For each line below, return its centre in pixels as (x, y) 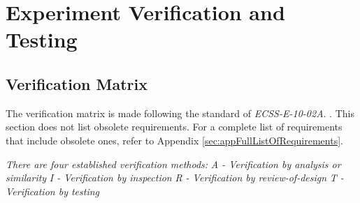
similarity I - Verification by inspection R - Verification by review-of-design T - (175, 178)
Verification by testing (53, 191)
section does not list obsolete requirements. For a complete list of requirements (174, 127)
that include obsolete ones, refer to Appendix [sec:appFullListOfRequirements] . (174, 140)
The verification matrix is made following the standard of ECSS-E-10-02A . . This (180, 113)
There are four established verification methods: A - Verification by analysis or (173, 164)
